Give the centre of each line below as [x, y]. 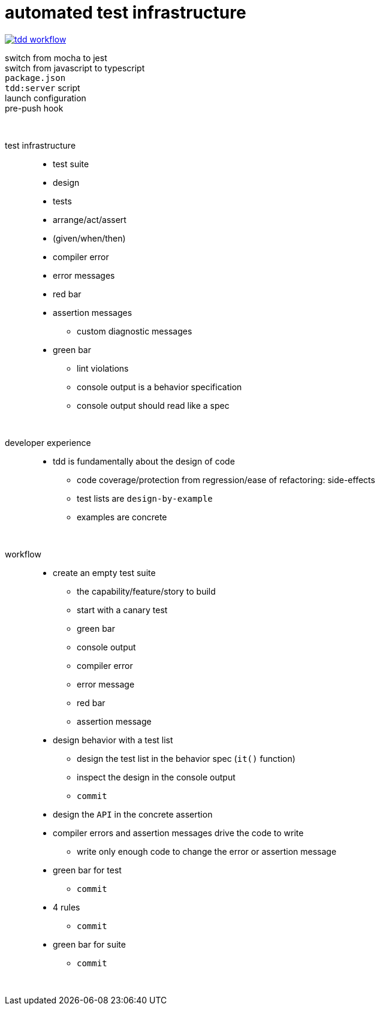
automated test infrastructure [126, 13]
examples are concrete [122, 517]
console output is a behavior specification [159, 387]
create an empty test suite [104, 572]
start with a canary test [122, 610]
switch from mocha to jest [56, 58]
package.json [35, 78]
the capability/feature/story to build [146, 591]
